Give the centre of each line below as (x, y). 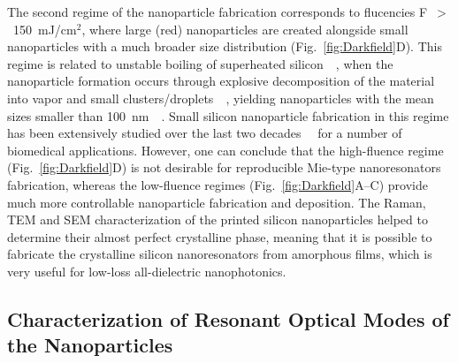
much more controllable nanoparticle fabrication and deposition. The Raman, (217, 202)
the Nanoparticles (90, 345)
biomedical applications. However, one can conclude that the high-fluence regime (225, 150)
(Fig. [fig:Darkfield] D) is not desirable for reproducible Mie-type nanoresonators (224, 167)
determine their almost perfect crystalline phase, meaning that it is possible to (220, 236)
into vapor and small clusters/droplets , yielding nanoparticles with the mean (221, 98)
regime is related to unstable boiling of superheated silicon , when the (200, 63)
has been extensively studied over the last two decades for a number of (205, 133)
